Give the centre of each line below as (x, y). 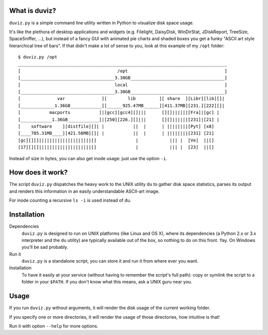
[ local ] (123, 85)
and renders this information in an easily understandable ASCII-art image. (84, 191)
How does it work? (38, 173)
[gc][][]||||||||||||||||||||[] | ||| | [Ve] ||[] (116, 140)
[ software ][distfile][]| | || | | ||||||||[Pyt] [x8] (116, 126)
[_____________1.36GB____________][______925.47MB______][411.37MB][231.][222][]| (121, 106)
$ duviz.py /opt (38, 57)
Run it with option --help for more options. (54, 326)
